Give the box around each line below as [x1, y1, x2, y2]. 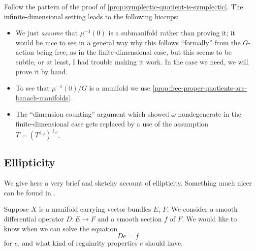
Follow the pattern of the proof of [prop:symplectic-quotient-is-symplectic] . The [4, 1, 243, 11]
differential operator [4, 214, 64, 224]
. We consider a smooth [167, 204, 238, 214]
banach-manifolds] [15, 92, 70, 102]
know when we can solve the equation [4, 223, 118, 233]
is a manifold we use [89, 83, 151, 93]
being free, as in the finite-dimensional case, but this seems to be [36, 47, 232, 57]
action [15, 47, 34, 57]
